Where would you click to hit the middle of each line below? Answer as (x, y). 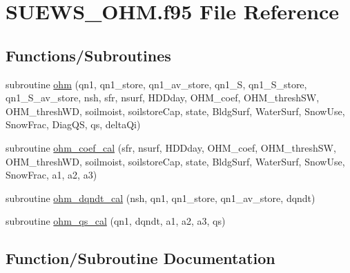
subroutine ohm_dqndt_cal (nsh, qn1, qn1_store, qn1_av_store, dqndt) (161, 198)
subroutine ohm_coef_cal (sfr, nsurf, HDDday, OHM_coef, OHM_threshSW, (171, 147)
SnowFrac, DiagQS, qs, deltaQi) (73, 124)
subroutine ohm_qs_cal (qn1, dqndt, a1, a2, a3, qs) (116, 221)
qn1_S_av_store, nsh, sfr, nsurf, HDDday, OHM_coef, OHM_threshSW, (163, 98)
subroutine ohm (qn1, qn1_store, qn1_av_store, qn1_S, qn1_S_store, (156, 84)
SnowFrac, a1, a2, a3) (51, 175)
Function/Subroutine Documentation (140, 258)
